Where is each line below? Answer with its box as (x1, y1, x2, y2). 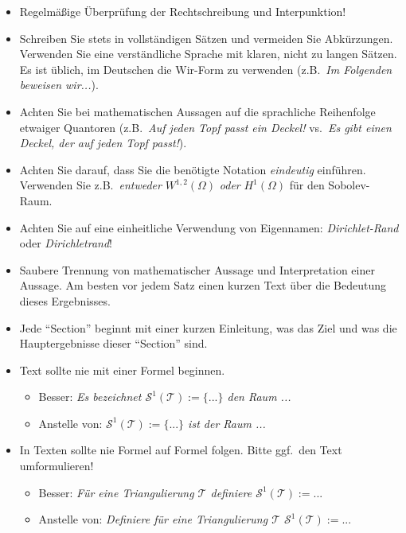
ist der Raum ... (188, 414, 266, 431)
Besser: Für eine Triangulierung (38, 484, 194, 500)
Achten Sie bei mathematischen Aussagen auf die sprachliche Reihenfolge (19, 103, 376, 119)
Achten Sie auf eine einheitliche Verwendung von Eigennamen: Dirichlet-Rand (19, 219, 399, 235)
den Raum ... (227, 388, 291, 405)
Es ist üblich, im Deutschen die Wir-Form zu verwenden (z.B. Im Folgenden (19, 60, 392, 77)
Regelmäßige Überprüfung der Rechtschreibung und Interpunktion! (19, 3, 346, 19)
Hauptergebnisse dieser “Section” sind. (19, 335, 208, 352)
